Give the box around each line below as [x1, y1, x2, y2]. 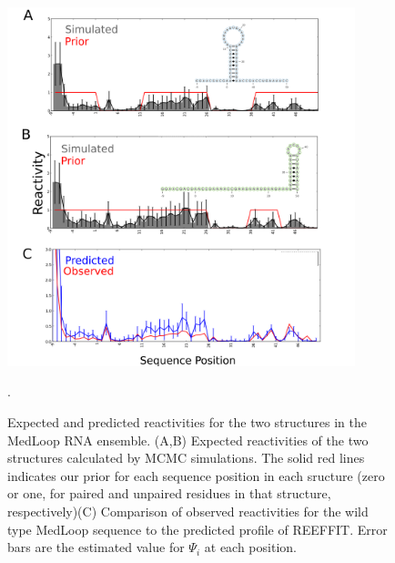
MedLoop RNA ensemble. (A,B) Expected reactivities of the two [7, 430, 369, 449]
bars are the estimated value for [7, 537, 185, 557]
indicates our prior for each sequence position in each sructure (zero [7, 466, 385, 485]
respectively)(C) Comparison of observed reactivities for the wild [7, 502, 369, 521]
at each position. [204, 537, 297, 557]
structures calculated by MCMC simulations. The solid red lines [7, 448, 365, 467]
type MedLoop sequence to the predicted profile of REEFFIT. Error [7, 519, 388, 538]
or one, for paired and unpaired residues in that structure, [7, 484, 331, 503]
